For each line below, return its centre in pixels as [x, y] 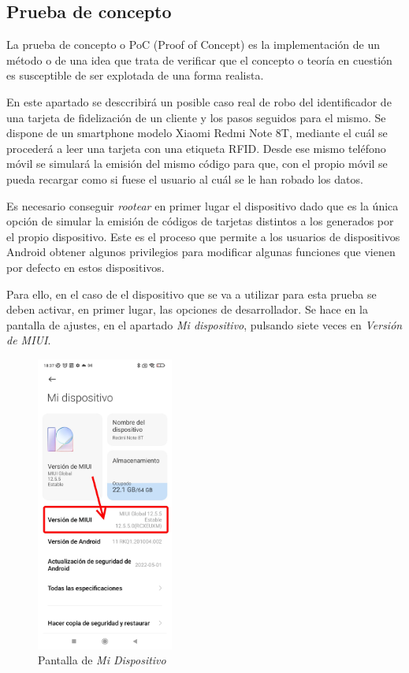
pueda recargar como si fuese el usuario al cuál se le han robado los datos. [185, 178]
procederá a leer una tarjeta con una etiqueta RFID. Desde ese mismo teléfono [196, 148]
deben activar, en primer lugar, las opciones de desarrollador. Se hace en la [188, 309]
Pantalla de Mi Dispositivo [102, 660]
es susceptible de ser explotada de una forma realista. [135, 75]
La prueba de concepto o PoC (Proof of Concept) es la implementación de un [193, 45]
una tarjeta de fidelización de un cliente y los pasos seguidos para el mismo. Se [196, 117]
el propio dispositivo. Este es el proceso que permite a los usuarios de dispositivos [203, 236]
